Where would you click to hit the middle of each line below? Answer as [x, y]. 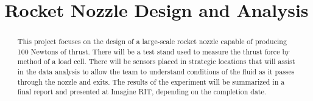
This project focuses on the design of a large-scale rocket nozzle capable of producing [152, 41]
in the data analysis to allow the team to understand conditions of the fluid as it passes [156, 72]
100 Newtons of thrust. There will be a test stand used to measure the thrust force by [153, 51]
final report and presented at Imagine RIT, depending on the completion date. [142, 92]
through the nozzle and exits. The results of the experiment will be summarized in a [151, 81]
